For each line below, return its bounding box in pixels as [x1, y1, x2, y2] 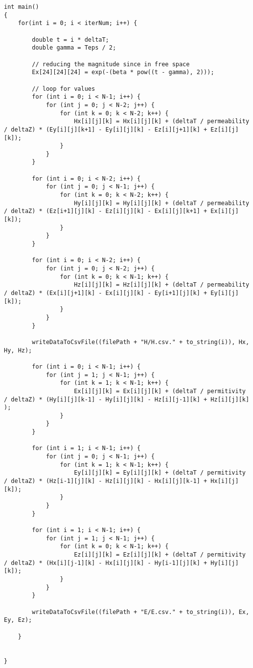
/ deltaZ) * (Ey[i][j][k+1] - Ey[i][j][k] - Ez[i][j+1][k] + [4, 126, 207, 133]
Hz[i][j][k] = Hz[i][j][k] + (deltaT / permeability [74, 281, 250, 289]
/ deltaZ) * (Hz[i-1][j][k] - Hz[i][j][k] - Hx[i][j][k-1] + [4, 478, 207, 485]
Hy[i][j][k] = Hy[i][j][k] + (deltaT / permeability [74, 199, 250, 207]
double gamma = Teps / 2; [32, 44, 116, 52]
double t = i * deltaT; [32, 36, 109, 43]
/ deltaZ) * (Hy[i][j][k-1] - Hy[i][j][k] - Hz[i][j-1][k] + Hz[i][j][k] [4, 396, 250, 403]
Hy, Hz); [4, 347, 32, 354]
